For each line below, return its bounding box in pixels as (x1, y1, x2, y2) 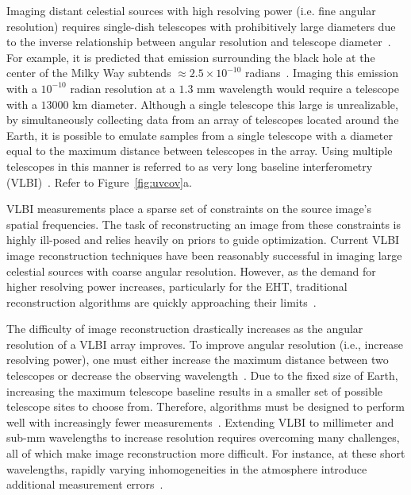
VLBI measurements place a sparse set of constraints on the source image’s (6, 200, 372, 217)
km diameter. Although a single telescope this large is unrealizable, (72, 95, 398, 112)
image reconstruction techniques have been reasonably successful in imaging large (6, 246, 402, 263)
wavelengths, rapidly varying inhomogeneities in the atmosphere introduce (6, 460, 367, 477)
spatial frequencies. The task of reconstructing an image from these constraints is (6, 215, 401, 232)
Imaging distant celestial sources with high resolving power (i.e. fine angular (6, 2, 376, 18)
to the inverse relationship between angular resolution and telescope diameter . (6, 33, 391, 50)
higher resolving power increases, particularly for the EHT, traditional (6, 278, 348, 295)
